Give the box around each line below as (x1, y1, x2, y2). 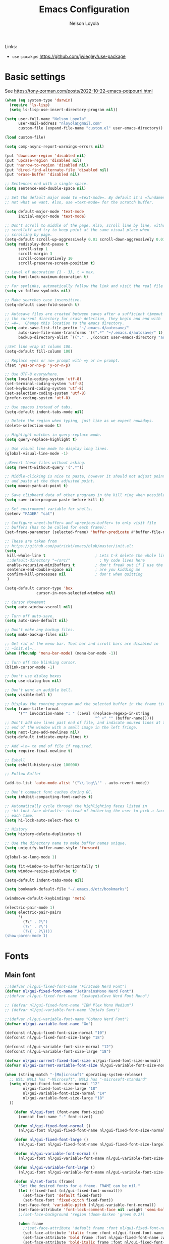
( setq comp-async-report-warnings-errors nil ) (5, 144, 104, 149)
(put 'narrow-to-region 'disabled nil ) (5, 162, 89, 168)
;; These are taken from (5, 539, 57, 544)
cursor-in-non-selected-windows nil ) (36, 590, 116, 596)
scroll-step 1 (18, 246, 48, 252)
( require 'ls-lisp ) (9, 102, 50, 108)
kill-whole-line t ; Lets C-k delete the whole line (7, 553, 167, 558)
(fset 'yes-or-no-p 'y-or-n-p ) (5, 363, 71, 368)
